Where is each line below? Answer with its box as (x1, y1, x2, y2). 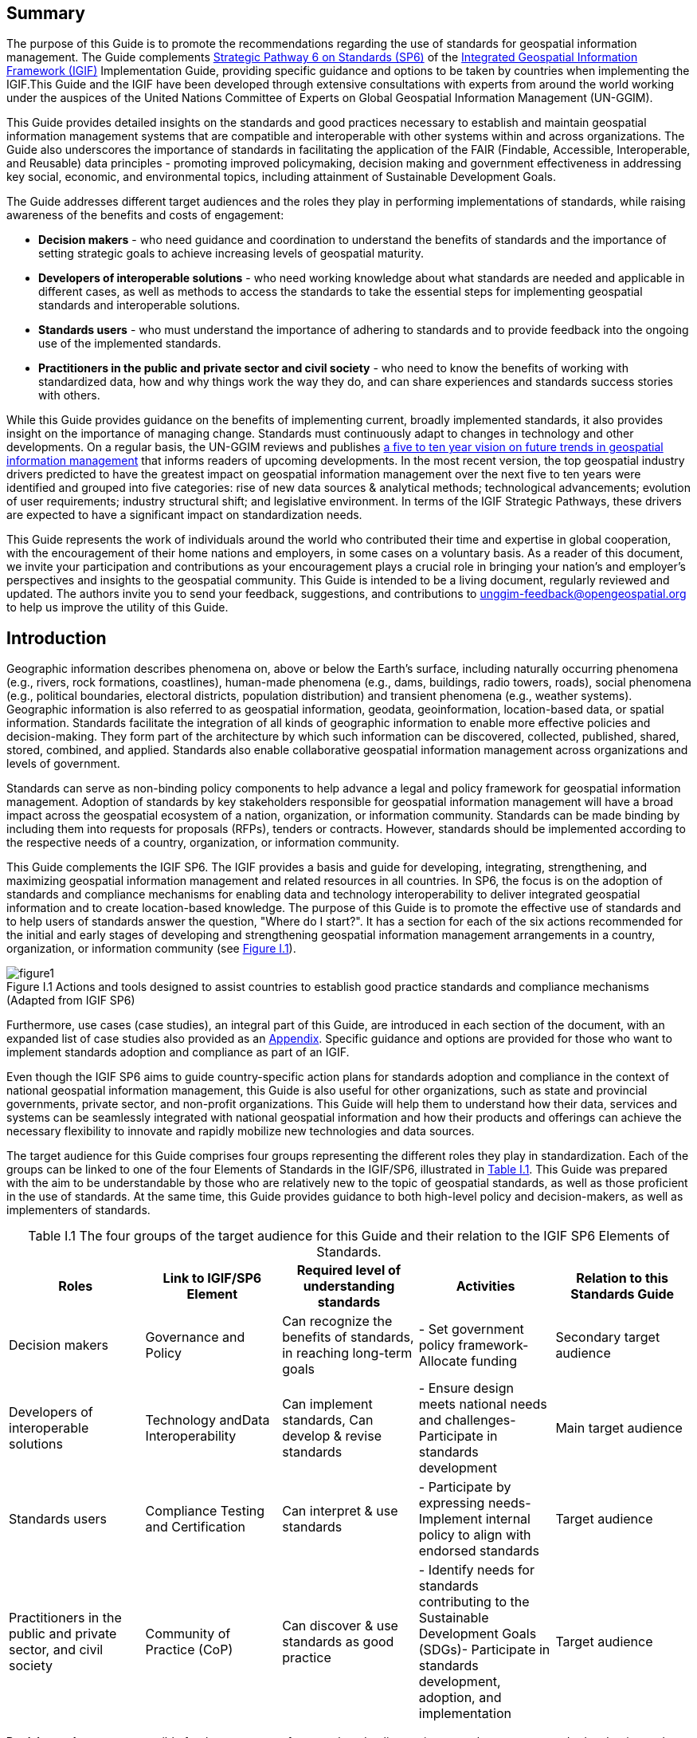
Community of (145, 1626, 231, 1642)
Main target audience (555, 1420, 683, 1437)
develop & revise (282, 1428, 382, 1445)
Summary (6, 3, 85, 23)
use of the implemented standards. (38, 336, 221, 351)
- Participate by (418, 1479, 511, 1496)
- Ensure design (418, 1380, 514, 1397)
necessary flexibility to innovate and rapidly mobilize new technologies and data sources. (6, 1124, 475, 1138)
